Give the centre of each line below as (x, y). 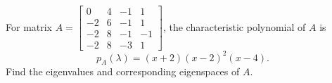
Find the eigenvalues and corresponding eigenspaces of (123, 71)
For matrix (29, 26)
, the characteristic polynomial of (234, 26)
